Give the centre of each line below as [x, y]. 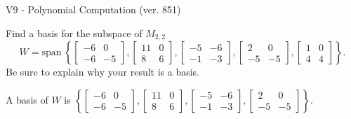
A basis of [27, 99]
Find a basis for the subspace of [74, 33]
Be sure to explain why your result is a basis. [103, 72]
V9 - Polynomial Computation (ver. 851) [93, 9]
